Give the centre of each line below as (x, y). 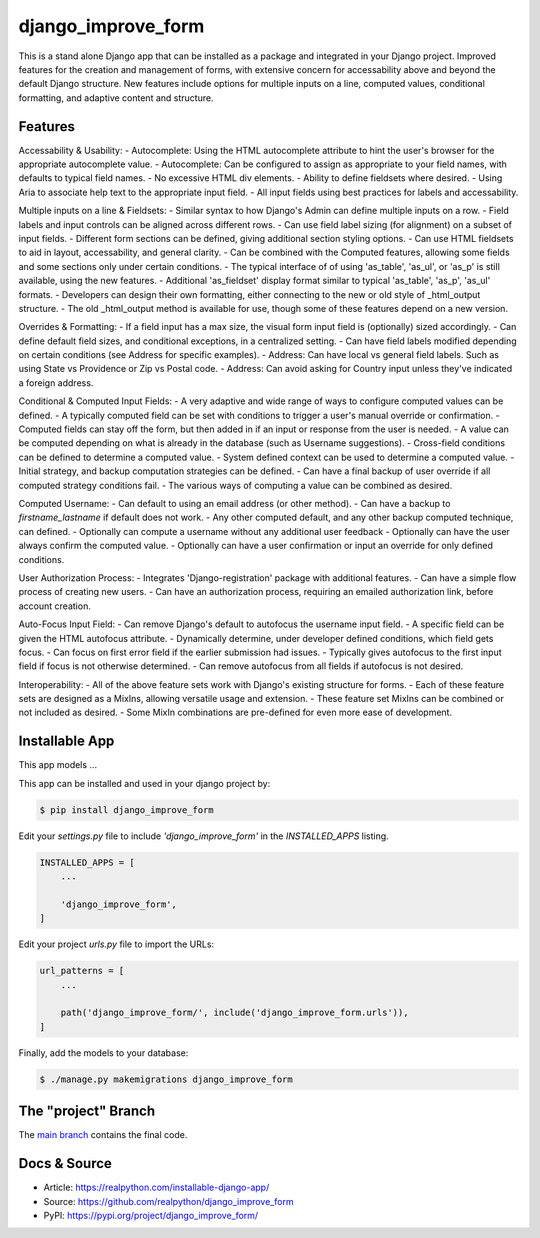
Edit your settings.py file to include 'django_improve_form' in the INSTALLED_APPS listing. (203, 836)
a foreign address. (56, 382)
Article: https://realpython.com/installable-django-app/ (156, 1187)
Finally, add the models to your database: (103, 1052)
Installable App (66, 741)
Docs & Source (65, 1163)
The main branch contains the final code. (103, 1135)
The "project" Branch (86, 1111)
